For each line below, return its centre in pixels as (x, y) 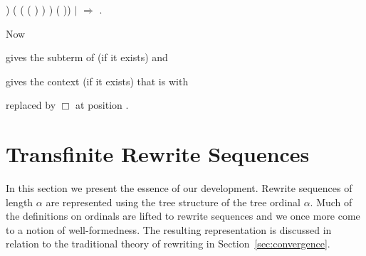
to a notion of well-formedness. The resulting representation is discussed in (169, 229)
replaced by (31, 105)
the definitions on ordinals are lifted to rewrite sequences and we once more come (183, 216)
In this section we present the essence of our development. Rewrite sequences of (179, 188)
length (20, 202)
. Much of (331, 202)
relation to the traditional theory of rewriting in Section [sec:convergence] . (168, 244)
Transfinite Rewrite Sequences (158, 154)
